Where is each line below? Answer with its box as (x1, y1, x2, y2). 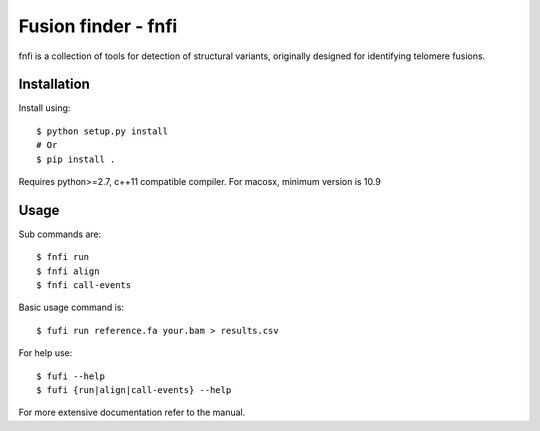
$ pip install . (36, 153, 116, 165)
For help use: (18, 347, 73, 359)
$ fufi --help (36, 370, 105, 382)
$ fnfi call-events (36, 280, 132, 291)
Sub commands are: (18, 228, 102, 240)
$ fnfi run (36, 251, 90, 263)
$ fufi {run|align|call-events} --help (36, 385, 232, 396)
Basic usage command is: (18, 301, 125, 314)
